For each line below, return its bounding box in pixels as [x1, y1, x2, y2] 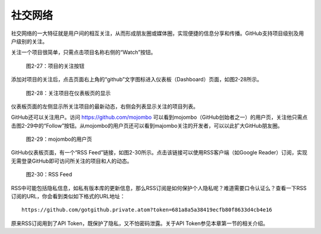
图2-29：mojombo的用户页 [26, 135, 92, 143]
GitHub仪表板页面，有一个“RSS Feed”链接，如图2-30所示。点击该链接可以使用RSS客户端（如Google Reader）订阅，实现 [11, 149, 308, 156]
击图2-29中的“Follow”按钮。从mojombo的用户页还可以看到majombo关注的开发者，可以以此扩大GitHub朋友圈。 [11, 122, 284, 129]
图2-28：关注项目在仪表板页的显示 [26, 89, 111, 96]
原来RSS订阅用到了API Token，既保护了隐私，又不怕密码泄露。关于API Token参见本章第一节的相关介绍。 [11, 220, 269, 227]
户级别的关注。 [11, 37, 48, 45]
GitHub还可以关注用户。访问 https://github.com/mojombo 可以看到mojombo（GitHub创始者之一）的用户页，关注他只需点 [11, 113, 308, 121]
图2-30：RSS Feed [26, 171, 73, 178]
